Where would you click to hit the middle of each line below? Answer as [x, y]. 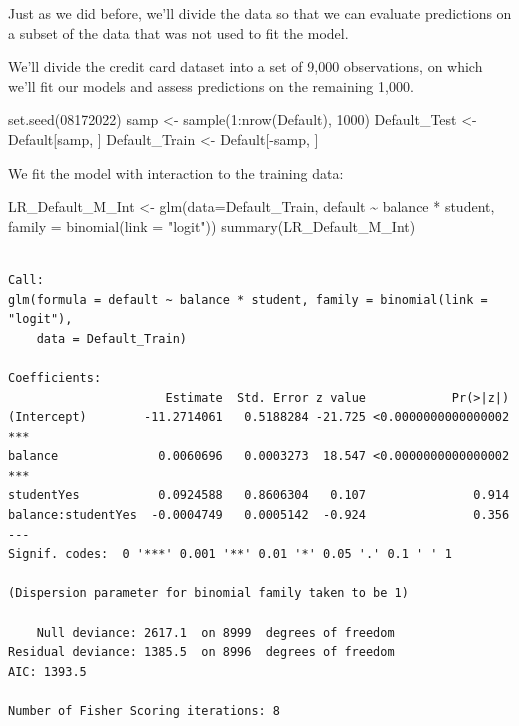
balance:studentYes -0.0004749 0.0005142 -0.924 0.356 [259, 515]
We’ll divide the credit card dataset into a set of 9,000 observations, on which [245, 66]
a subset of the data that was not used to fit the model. [178, 32]
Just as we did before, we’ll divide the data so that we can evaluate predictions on [260, 13]
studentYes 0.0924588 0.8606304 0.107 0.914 [259, 495]
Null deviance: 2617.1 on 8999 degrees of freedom [215, 632]
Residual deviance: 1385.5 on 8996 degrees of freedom [201, 652]
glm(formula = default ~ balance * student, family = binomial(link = [248, 299]
